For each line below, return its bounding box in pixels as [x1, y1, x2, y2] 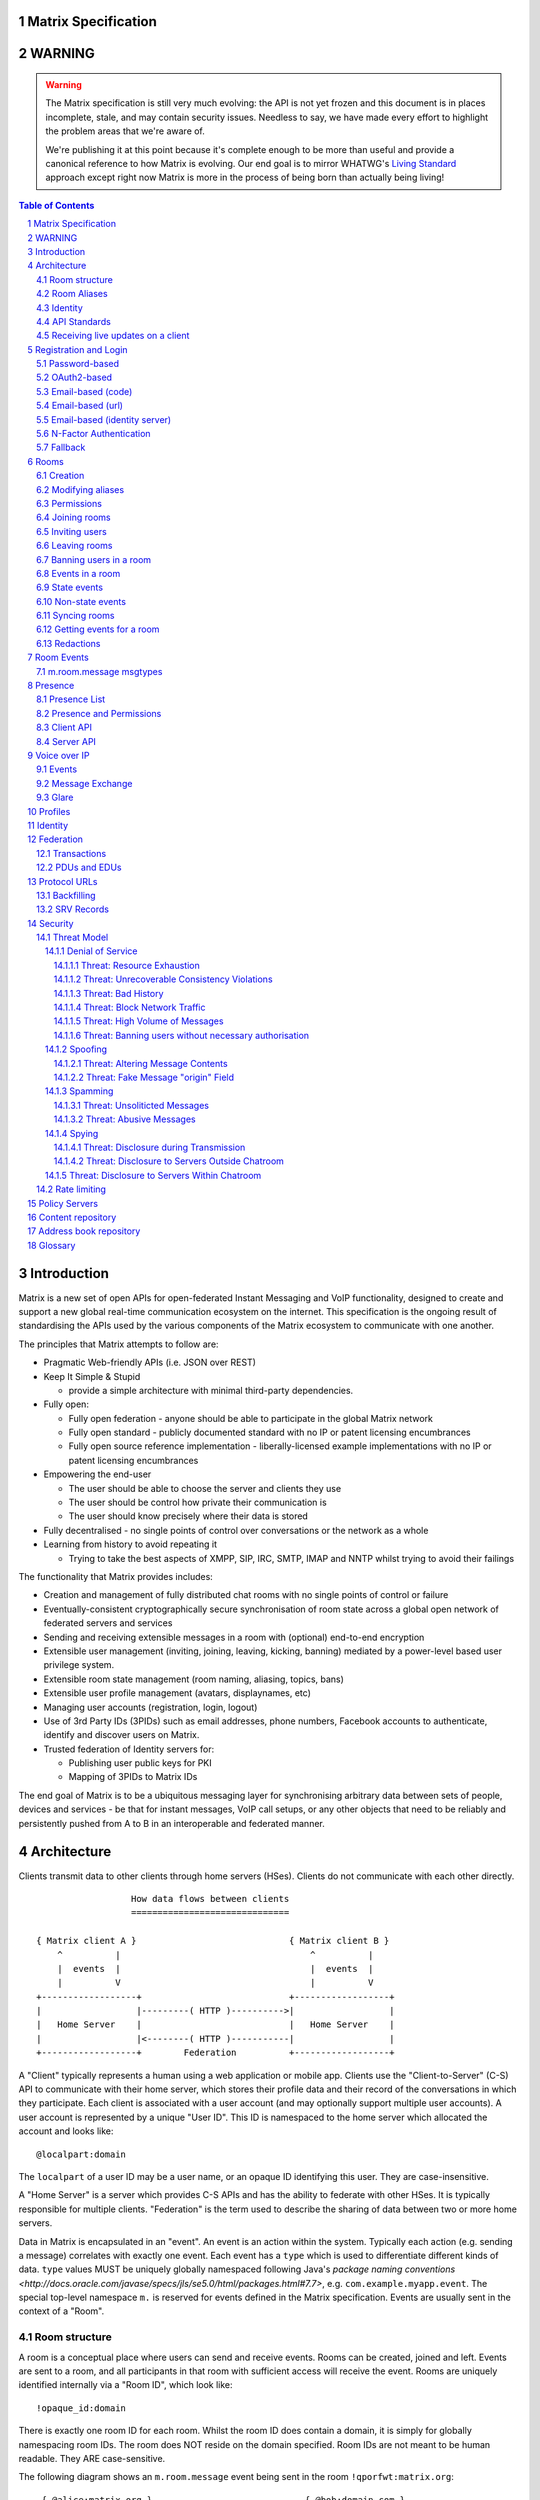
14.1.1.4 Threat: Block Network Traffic [53, 1001, 206, 1014]
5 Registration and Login [27, 343, 129, 355]
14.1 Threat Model [36, 931, 109, 944]
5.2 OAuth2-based [36, 371, 113, 384]
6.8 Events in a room [36, 567, 121, 579]
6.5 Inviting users [36, 525, 107, 537]
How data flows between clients [130, 1893, 290, 1904]
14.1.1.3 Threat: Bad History [53, 987, 164, 999]
